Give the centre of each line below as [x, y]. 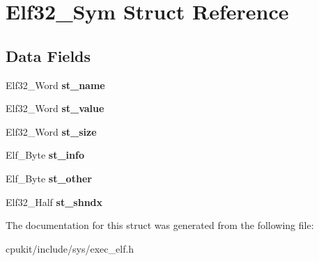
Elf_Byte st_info [45, 155]
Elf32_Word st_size [51, 131]
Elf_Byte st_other [49, 178]
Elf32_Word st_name [55, 85]
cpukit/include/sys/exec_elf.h [70, 248]
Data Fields [48, 55]
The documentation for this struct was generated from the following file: [160, 225]
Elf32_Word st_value [55, 108]
